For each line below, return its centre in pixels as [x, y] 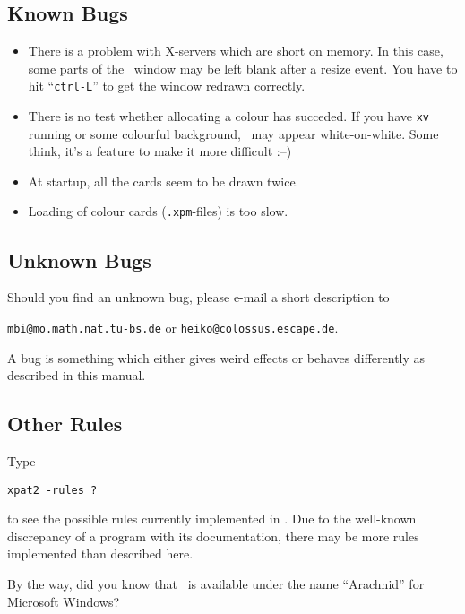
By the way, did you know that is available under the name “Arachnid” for [216, 584]
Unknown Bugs [79, 259]
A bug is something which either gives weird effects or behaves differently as [216, 357]
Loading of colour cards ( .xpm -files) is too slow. [158, 211]
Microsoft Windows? [64, 601]
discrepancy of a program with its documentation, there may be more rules [213, 536]
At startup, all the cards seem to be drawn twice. [164, 181]
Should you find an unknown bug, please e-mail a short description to [198, 297]
